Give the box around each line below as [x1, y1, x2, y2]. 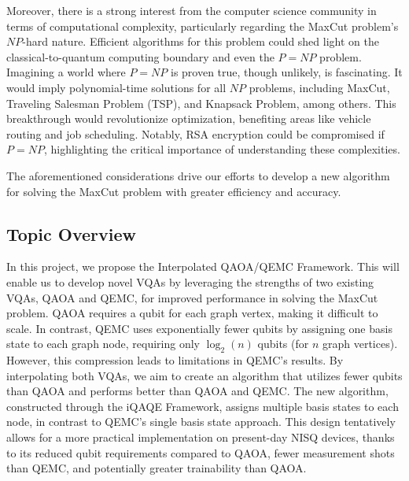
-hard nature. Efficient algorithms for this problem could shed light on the [22, 33, 379, 50]
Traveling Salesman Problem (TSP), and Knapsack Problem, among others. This [6, 94, 396, 111]
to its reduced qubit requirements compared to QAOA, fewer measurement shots [6, 444, 395, 461]
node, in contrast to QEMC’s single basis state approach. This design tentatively [6, 413, 396, 430]
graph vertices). [322, 335, 398, 352]
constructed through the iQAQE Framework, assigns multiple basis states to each [6, 398, 399, 414]
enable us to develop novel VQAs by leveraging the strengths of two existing [6, 273, 374, 290]
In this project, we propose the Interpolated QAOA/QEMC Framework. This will [6, 258, 400, 275]
